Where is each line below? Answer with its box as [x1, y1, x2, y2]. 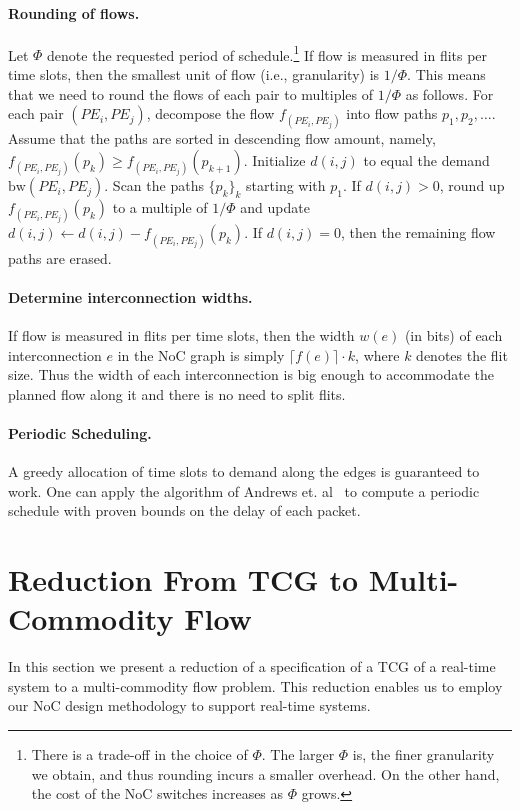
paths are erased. [8, 247, 112, 268]
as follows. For [405, 83, 494, 104]
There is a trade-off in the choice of [31, 744, 248, 765]
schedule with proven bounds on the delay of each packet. [8, 500, 361, 521]
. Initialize [243, 150, 306, 171]
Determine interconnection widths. [8, 286, 253, 307]
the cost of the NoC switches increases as [31, 783, 284, 804]
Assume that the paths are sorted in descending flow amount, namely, [8, 128, 436, 149]
